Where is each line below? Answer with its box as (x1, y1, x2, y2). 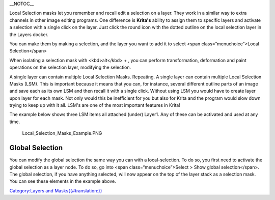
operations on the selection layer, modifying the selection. (9, 64, 131, 71)
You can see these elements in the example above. (9, 178, 117, 184)
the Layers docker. (9, 31, 48, 38)
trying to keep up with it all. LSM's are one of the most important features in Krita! (9, 102, 180, 108)
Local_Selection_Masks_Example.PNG (22, 130, 102, 136)
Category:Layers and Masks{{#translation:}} (9, 187, 102, 193)
